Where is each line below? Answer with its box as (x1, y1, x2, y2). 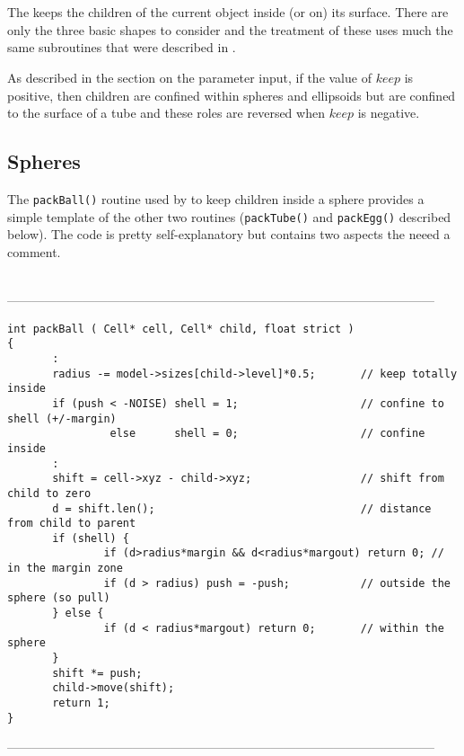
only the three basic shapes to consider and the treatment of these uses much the (7, 20, 453, 39)
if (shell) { (52, 531, 130, 545)
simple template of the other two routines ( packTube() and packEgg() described (7, 207, 451, 226)
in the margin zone (7, 562, 123, 575)
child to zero (7, 486, 92, 500)
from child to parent (7, 517, 136, 530)
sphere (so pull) (7, 591, 110, 605)
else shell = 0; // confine (109, 427, 425, 440)
